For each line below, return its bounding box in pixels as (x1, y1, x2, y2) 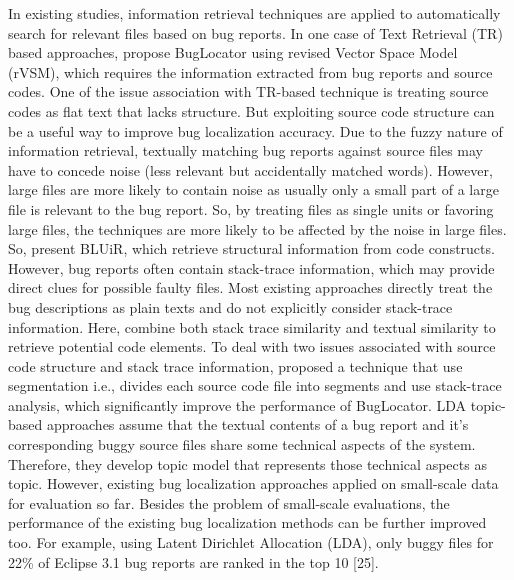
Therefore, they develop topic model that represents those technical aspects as (8, 453, 487, 474)
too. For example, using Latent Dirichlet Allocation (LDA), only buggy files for (8, 532, 494, 553)
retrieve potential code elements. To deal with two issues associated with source (8, 336, 496, 357)
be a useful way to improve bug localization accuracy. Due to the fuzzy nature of (8, 120, 503, 141)
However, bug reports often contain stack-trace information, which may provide (8, 257, 495, 278)
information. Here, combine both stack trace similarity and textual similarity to (8, 316, 496, 337)
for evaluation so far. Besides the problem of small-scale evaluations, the (8, 492, 450, 513)
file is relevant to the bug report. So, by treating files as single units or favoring (8, 198, 494, 219)
